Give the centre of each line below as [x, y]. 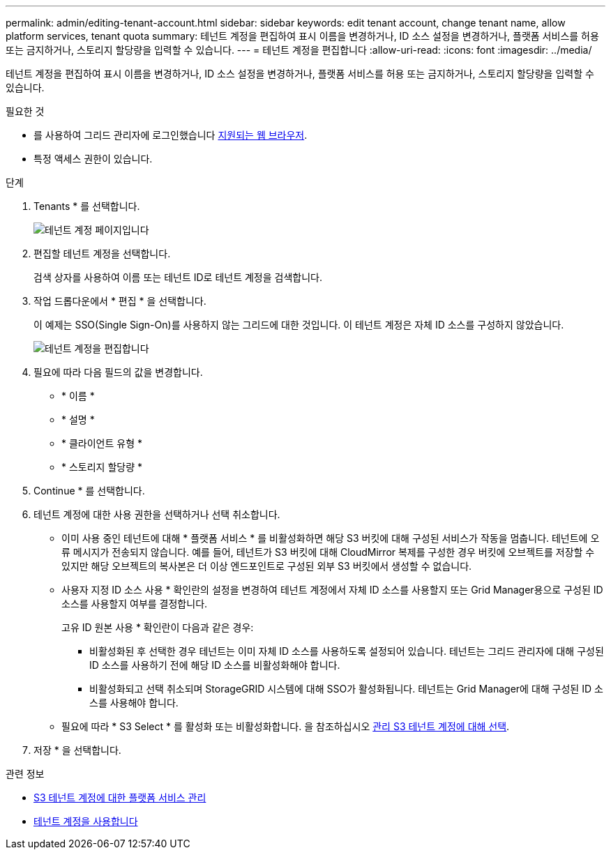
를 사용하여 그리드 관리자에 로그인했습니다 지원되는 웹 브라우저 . [171, 135]
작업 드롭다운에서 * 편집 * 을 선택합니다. [120, 301]
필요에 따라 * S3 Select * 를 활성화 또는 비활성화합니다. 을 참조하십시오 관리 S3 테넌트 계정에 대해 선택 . [286, 726]
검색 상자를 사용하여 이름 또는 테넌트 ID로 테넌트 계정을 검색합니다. [178, 277]
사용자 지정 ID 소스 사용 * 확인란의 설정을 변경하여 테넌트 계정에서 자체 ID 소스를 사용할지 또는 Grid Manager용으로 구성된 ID [332, 590]
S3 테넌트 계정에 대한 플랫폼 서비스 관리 [120, 797]
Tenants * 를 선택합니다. [87, 206]
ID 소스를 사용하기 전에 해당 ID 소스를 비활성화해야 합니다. [215, 665]
